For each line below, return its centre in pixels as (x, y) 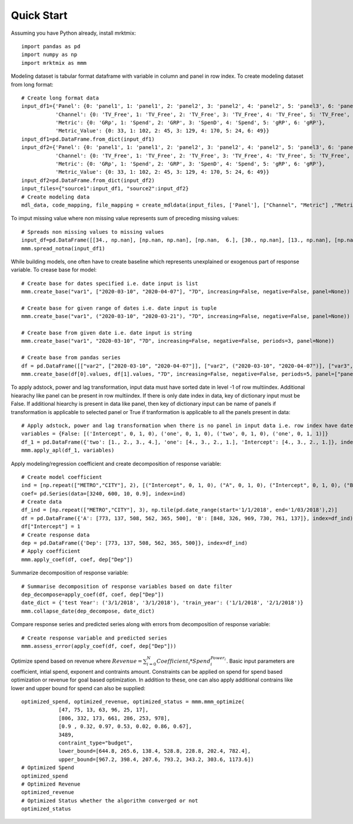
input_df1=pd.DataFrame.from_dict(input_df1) (88, 139)
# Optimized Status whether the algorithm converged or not (110, 800)
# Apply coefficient (51, 551)
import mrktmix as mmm (54, 63)
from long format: (32, 84)
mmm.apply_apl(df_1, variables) (68, 450)
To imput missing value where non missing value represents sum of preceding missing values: (125, 219)
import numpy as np (49, 55)
